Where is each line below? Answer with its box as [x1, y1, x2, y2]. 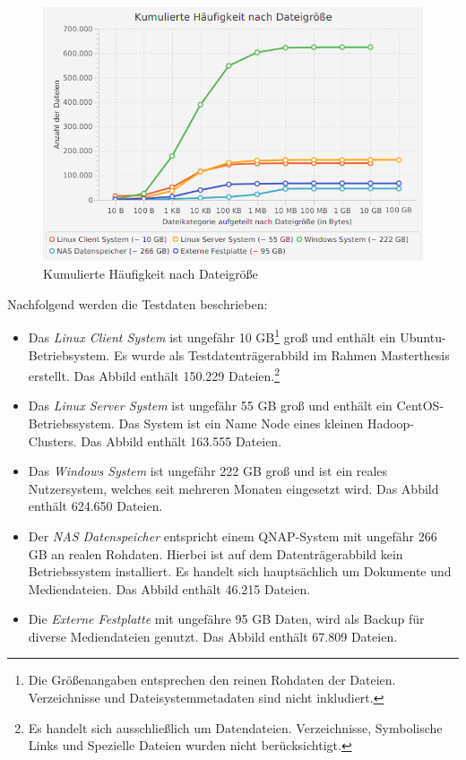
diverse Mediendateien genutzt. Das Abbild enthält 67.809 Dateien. [28, 626, 398, 645]
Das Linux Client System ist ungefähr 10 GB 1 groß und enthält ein [28, 325, 396, 346]
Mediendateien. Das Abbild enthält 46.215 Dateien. [28, 579, 311, 598]
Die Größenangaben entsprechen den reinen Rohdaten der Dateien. [28, 670, 396, 689]
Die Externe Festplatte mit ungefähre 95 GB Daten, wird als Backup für [28, 609, 425, 628]
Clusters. [28, 431, 77, 450]
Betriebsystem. [28, 345, 110, 364]
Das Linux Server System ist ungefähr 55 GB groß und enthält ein [28, 396, 393, 415]
